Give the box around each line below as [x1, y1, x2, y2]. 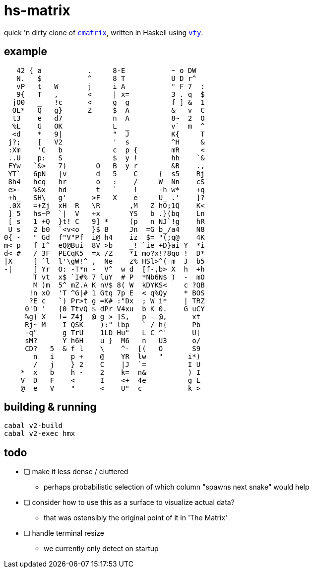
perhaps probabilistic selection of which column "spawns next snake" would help [44, 483, 310, 492]
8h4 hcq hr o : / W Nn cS [8, 177, 205, 186]
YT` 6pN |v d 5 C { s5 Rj [8, 169, 205, 178]
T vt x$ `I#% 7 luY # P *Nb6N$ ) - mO [33, 273, 205, 281]
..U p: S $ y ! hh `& [8, 153, 205, 162]
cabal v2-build [4, 422, 63, 430]
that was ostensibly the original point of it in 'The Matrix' [44, 513, 228, 522]
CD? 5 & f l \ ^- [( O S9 [25, 344, 201, 353]
